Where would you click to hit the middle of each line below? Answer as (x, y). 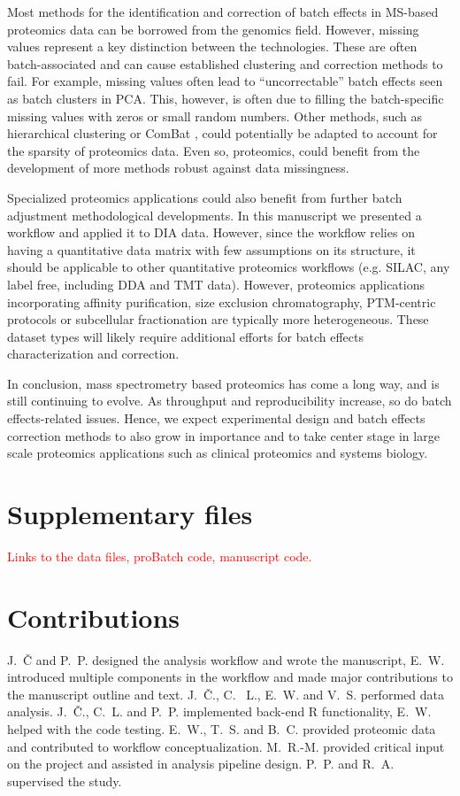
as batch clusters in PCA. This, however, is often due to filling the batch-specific (226, 98)
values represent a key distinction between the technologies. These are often (212, 46)
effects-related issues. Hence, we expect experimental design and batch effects (216, 418)
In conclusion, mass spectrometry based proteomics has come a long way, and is (223, 383)
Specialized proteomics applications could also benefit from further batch (205, 197)
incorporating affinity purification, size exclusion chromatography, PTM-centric (222, 301)
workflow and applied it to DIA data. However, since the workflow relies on (211, 232)
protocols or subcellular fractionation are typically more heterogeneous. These (218, 319)
